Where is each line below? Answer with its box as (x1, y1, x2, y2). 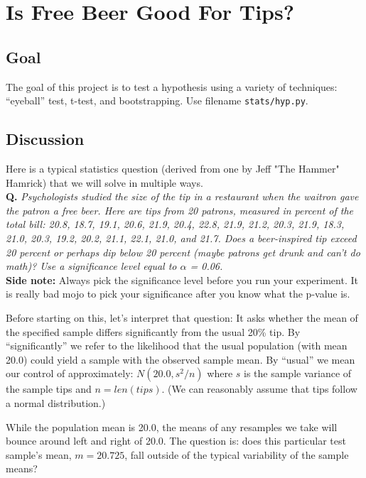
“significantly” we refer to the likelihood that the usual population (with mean (6, 338, 348, 353)
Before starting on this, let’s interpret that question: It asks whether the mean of (6, 310, 358, 325)
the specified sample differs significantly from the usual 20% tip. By (6, 324, 301, 339)
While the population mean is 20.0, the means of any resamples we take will (6, 419, 338, 434)
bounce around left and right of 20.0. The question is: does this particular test (6, 433, 346, 448)
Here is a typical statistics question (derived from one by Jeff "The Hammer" (6, 161, 340, 176)
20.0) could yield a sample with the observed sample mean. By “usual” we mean (6, 352, 355, 366)
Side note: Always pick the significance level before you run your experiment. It (6, 272, 358, 287)
